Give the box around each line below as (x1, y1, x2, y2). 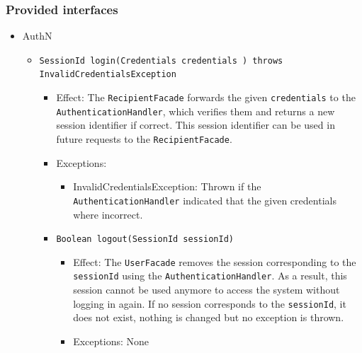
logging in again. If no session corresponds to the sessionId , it (73, 296, 346, 311)
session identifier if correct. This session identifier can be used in (56, 117, 335, 132)
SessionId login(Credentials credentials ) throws (39, 55, 283, 66)
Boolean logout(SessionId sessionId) (56, 234, 234, 245)
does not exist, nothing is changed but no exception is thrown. (73, 310, 344, 325)
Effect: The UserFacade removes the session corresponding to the (73, 254, 356, 269)
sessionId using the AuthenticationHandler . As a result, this (73, 268, 347, 283)
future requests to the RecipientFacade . (56, 132, 232, 146)
